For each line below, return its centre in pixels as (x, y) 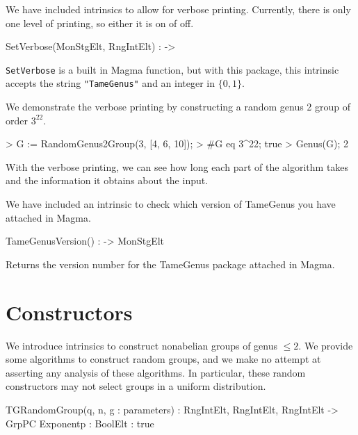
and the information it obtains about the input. (107, 180)
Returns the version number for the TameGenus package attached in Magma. (170, 264)
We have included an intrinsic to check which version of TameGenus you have (171, 204)
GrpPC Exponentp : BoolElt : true (80, 423)
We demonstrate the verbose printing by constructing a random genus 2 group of (178, 107)
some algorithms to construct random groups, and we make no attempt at (163, 359)
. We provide (326, 345)
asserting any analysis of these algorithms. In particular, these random (156, 372)
